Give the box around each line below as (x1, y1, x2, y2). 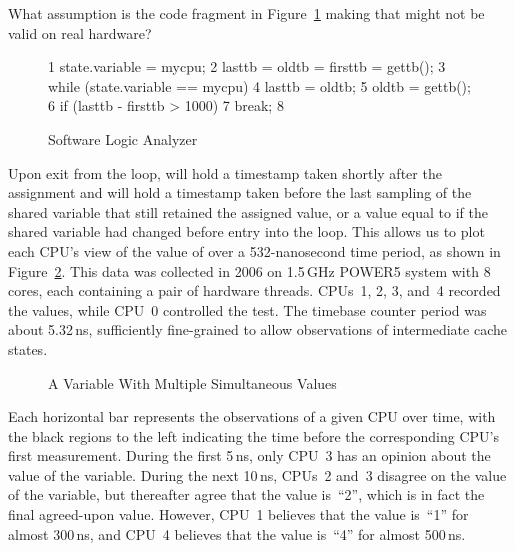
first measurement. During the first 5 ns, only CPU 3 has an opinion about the (8, 445, 491, 466)
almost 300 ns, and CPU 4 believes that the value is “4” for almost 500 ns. (8, 523, 466, 544)
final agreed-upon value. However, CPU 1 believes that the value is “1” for (8, 504, 469, 525)
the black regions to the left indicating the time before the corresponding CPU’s (8, 425, 499, 446)
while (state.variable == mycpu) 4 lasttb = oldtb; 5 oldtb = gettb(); (48, 75, 471, 96)
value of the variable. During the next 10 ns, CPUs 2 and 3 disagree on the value (8, 464, 507, 485)
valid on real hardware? (8, 22, 152, 43)
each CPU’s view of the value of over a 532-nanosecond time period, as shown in (8, 240, 501, 261)
